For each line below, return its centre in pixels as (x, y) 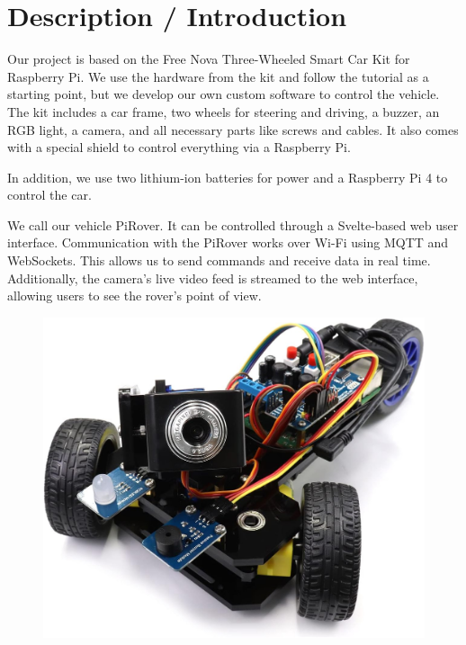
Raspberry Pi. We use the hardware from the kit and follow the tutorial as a (218, 76)
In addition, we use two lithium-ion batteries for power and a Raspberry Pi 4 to (228, 177)
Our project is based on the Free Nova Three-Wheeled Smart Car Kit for (209, 59)
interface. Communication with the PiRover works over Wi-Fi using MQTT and (228, 242)
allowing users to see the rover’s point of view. (134, 296)
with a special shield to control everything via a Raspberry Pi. (179, 147)
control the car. (49, 195)
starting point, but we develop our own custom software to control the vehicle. (224, 94)
